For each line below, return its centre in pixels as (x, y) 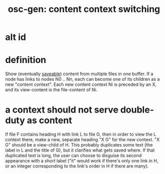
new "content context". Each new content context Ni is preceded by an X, (81, 85)
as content (49, 120)
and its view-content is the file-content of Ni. (51, 90)
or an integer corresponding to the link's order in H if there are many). (77, 166)
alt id (16, 37)
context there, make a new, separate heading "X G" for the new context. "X (82, 140)
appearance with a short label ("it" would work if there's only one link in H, (82, 161)
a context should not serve (62, 110)
